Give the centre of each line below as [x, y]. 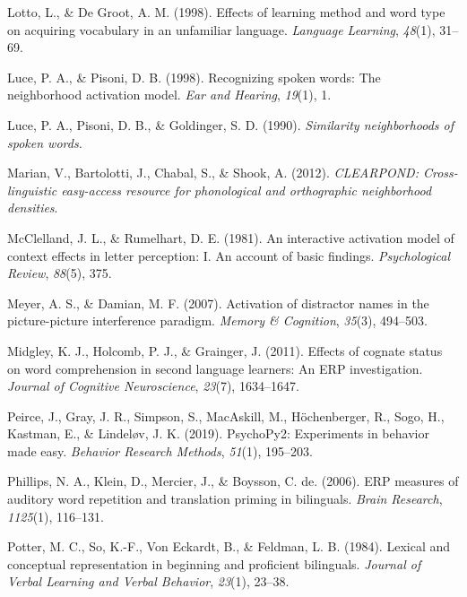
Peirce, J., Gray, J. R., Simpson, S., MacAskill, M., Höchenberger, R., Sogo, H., [226, 415]
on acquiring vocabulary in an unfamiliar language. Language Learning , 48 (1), [221, 29]
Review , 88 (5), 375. [60, 273]
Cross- [440, 173]
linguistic [32, 190]
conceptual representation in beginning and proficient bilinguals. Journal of [214, 563]
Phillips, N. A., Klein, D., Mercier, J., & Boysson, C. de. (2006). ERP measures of [233, 481]
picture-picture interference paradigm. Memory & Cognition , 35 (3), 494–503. [217, 320]
